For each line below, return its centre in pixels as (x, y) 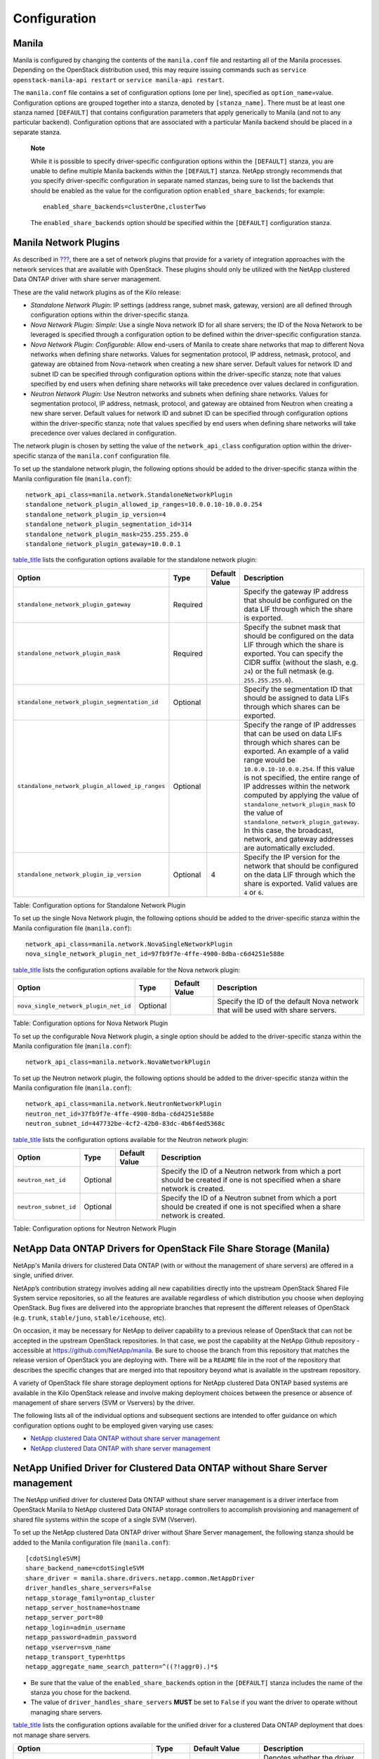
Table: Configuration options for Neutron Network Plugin (95, 1228)
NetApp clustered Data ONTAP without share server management (125, 1438)
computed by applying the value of (301, 795)
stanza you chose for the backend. (81, 1693)
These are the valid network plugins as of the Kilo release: (97, 292)
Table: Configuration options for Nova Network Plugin (91, 1023)
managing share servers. (67, 1712)
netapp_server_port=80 (65, 1618)
